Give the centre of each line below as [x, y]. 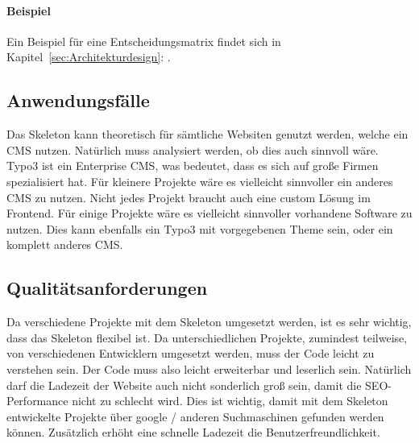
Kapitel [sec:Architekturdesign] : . [89, 57]
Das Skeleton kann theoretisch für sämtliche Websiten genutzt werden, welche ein [207, 134]
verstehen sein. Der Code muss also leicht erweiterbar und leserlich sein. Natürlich [209, 368]
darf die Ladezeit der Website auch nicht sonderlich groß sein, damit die [184, 385]
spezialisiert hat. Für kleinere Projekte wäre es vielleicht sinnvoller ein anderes [200, 181]
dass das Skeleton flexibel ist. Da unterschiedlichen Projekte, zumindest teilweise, [207, 337]
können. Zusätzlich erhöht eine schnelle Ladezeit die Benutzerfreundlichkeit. [193, 432]
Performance [37, 401]
